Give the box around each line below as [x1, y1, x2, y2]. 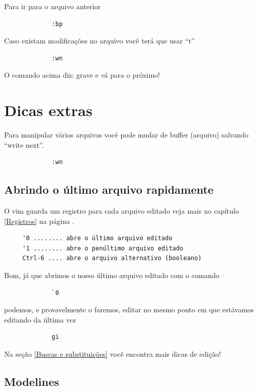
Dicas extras [4, 100, 92, 121]
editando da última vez [4, 314, 76, 325]
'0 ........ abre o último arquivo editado [22, 235, 173, 242]
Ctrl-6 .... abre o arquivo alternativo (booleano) [22, 255, 202, 262]
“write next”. [4, 139, 44, 150]
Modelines [4, 374, 59, 389]
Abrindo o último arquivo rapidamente [4, 181, 214, 197]
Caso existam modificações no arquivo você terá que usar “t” [4, 35, 195, 46]
